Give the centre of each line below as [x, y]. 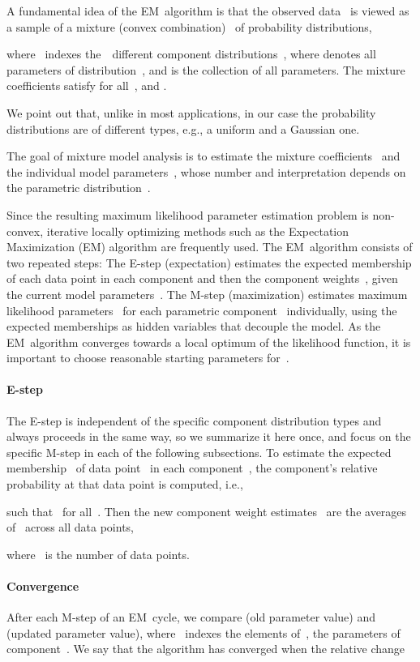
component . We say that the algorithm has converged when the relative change [206, 649]
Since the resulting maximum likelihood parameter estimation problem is [188, 214]
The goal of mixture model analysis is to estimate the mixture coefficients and [204, 156]
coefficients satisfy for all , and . [87, 85]
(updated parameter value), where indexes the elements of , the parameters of [204, 632]
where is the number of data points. [98, 554]
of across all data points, [70, 527]
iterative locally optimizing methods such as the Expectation [198, 231]
